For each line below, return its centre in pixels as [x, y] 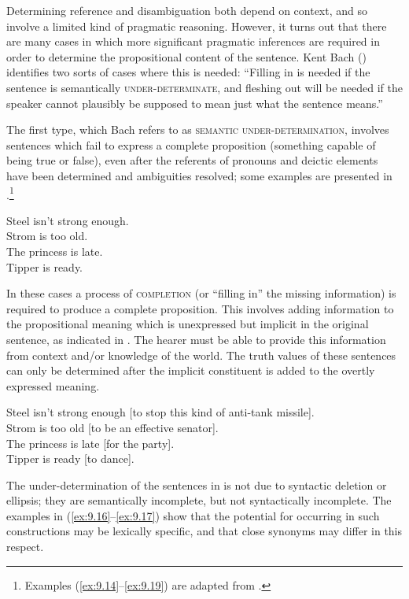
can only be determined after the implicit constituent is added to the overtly [191, 370]
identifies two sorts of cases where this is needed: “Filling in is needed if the [188, 72]
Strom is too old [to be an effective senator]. [112, 427]
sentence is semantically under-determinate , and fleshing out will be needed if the [204, 87]
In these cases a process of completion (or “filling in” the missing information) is [201, 293]
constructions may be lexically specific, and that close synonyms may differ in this [204, 531]
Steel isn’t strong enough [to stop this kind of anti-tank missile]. [160, 412]
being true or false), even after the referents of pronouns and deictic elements [192, 160]
